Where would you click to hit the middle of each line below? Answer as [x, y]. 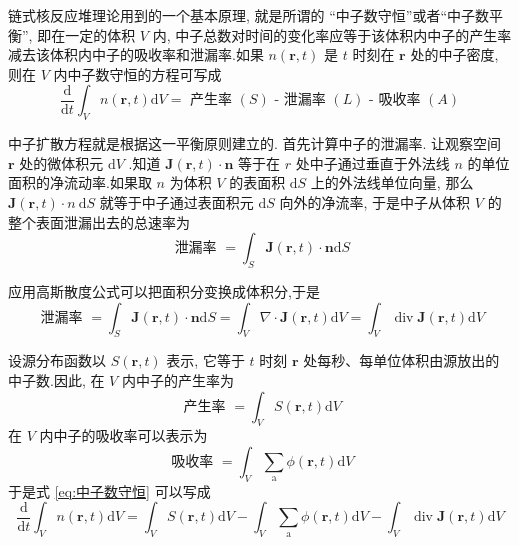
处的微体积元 [61, 162]
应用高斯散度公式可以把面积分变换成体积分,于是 [164, 290]
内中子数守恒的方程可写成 [137, 73]
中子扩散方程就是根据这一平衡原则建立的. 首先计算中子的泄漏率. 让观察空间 [255, 143]
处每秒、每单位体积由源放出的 [401, 360]
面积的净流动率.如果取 [80, 182]
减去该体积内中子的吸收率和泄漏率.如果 [136, 54]
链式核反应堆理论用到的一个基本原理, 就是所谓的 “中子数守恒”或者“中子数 [249, 15]
